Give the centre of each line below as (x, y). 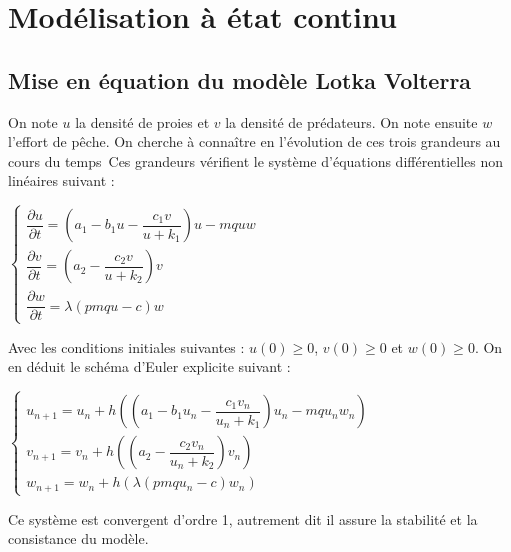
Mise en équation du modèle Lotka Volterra (240, 79)
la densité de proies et (142, 121)
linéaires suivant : (61, 180)
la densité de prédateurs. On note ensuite (351, 121)
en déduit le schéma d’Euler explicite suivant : (149, 366)
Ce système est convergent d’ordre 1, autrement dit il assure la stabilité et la (243, 518)
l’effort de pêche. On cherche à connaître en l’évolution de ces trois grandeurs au (254, 141)
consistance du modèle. (78, 538)
